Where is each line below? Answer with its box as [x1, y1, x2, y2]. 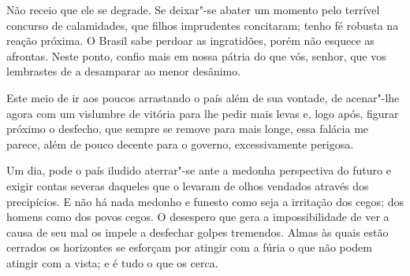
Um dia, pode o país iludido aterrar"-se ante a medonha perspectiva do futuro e [6, 162, 391, 178]
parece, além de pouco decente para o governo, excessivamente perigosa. [6, 135, 354, 152]
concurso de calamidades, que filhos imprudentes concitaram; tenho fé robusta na [6, 17, 399, 33]
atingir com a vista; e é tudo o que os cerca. [6, 254, 218, 270]
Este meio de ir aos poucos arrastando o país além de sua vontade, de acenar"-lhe [6, 89, 400, 105]
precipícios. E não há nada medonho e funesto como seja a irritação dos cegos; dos [6, 193, 404, 209]
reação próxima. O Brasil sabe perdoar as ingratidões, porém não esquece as [6, 32, 375, 49]
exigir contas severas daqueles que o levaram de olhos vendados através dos [6, 177, 369, 193]
